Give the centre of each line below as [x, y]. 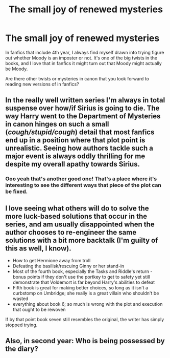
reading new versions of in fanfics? [42, 84]
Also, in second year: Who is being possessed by [85, 341]
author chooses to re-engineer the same [71, 232]
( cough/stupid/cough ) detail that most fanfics [80, 132]
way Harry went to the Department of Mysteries [83, 116]
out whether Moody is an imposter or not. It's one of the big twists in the [81, 58]
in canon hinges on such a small [57, 124]
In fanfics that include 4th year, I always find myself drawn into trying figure [85, 52]
